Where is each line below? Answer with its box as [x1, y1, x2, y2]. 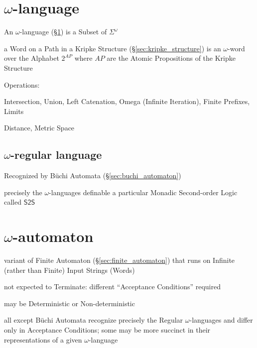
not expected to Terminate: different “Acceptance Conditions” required [4, 281, 221, 292]
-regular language [10, 147, 102, 162]
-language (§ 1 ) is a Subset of [19, 26, 107, 37]
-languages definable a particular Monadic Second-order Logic [49, 187, 238, 197]
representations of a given [4, 334, 82, 345]
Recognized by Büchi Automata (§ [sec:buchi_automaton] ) [4, 170, 181, 181]
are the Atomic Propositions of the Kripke [107, 53, 236, 63]
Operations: [4, 79, 40, 90]
